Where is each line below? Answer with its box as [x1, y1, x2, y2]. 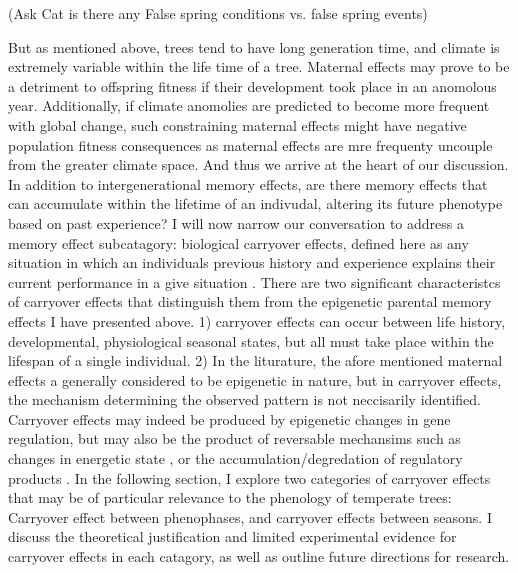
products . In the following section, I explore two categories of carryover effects [8, 467, 491, 488]
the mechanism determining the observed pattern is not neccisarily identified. [8, 389, 481, 410]
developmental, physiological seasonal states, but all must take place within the [8, 330, 494, 351]
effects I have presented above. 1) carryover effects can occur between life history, [8, 310, 506, 331]
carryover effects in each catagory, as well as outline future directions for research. [8, 546, 510, 567]
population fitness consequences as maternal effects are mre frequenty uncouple [8, 134, 493, 155]
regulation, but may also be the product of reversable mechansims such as [8, 428, 461, 449]
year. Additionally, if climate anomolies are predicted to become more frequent [8, 95, 490, 116]
